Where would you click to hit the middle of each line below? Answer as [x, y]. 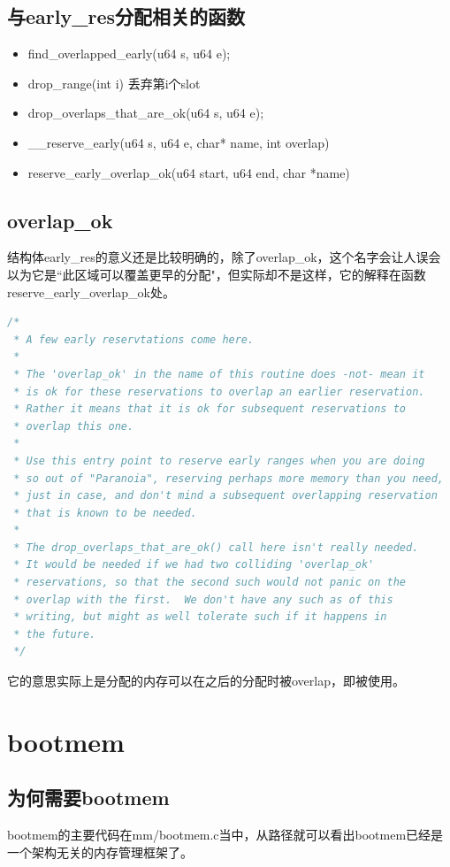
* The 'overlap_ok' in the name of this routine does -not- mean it [219, 374]
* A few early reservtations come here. [134, 339]
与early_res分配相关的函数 [126, 16]
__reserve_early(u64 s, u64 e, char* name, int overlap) [179, 142]
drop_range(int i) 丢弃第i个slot [114, 83]
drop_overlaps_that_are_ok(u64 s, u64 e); [146, 113]
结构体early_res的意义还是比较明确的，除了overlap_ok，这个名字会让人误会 [224, 257]
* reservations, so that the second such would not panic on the [210, 583]
